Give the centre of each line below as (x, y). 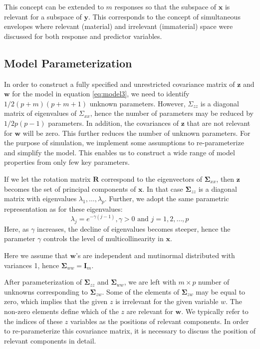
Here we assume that (36, 255)
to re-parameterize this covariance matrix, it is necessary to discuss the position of (130, 331)
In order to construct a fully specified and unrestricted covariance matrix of (120, 84)
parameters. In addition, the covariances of (113, 123)
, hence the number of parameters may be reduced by (172, 113)
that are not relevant (219, 123)
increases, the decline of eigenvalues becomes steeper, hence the (134, 228)
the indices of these (33, 321)
